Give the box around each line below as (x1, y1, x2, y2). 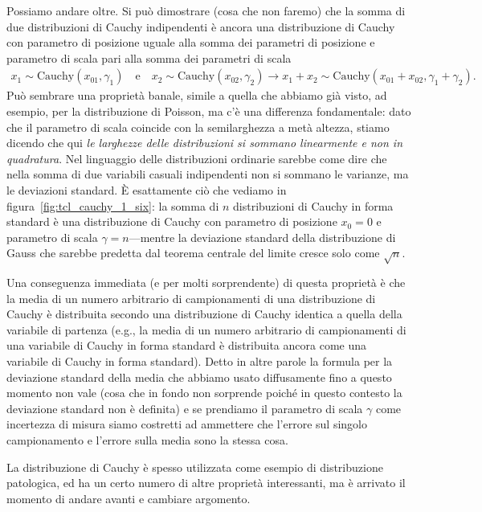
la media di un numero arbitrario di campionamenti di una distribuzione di (6, 289, 376, 306)
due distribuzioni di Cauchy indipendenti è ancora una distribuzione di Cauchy (6, 18, 395, 35)
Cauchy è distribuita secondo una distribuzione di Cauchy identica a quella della (6, 305, 402, 322)
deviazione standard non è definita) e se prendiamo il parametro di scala (6, 399, 363, 416)
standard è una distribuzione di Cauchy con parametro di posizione (6, 213, 337, 230)
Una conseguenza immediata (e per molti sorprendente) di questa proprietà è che (6, 274, 406, 291)
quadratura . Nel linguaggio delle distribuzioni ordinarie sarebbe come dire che (6, 150, 387, 166)
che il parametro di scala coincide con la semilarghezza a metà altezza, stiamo (6, 118, 390, 135)
